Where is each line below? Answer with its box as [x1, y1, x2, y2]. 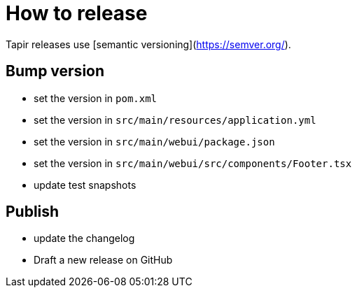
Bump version [6, 62, 105, 80]
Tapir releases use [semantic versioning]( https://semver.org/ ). [6, 38, 291, 50]
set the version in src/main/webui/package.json [34, 135, 275, 148]
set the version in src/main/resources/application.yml [34, 113, 316, 126]
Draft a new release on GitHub [34, 254, 173, 266]
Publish [6, 203, 59, 221]
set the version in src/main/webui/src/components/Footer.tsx [34, 157, 352, 169]
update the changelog [34, 232, 135, 245]
